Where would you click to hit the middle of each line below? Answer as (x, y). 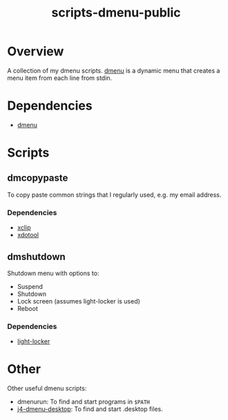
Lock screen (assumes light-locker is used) (78, 301)
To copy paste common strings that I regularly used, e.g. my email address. (114, 194)
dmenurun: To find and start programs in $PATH (84, 402)
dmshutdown (36, 257)
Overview (36, 51)
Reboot (27, 308)
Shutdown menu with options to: (53, 273)
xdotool (28, 235)
